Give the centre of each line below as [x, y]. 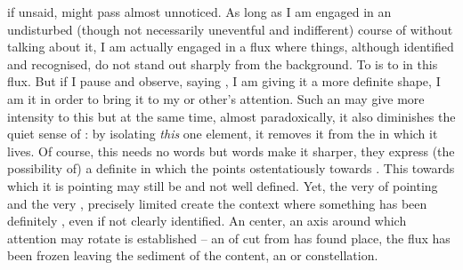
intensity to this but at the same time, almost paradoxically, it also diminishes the [231, 116]
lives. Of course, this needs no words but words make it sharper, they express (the [231, 151]
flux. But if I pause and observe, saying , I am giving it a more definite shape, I [224, 81]
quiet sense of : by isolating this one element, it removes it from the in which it [223, 134]
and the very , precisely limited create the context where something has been [217, 203]
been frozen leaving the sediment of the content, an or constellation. [193, 255]
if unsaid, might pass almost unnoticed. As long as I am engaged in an [199, 12]
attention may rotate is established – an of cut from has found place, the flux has [229, 238]
